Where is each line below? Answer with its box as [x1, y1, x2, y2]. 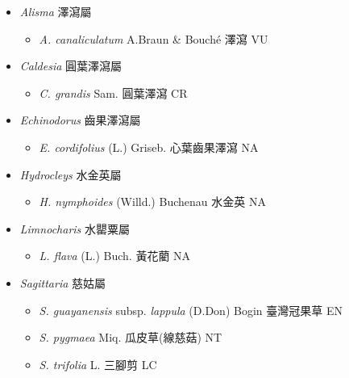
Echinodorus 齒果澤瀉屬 [19, 111, 141, 128]
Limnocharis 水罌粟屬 [19, 220, 130, 237]
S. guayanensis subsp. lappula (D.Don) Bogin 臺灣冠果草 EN [39, 301, 343, 318]
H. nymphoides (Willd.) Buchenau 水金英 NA [39, 193, 266, 210]
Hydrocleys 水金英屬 [19, 166, 122, 183]
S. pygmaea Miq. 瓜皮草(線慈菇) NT [39, 329, 222, 346]
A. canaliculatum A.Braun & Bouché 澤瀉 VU [39, 30, 268, 47]
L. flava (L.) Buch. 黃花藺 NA [39, 247, 191, 264]
